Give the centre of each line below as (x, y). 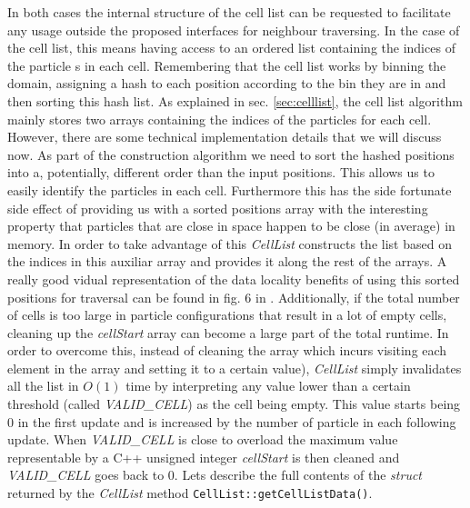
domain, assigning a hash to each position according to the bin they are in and (227, 83)
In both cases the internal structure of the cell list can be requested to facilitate (229, 12)
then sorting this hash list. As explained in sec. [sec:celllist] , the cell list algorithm (235, 100)
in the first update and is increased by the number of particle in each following (237, 421)
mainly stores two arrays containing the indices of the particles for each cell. (220, 119)
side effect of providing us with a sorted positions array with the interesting (218, 208)
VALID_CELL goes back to (86, 475)
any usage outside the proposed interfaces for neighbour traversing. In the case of (234, 30)
